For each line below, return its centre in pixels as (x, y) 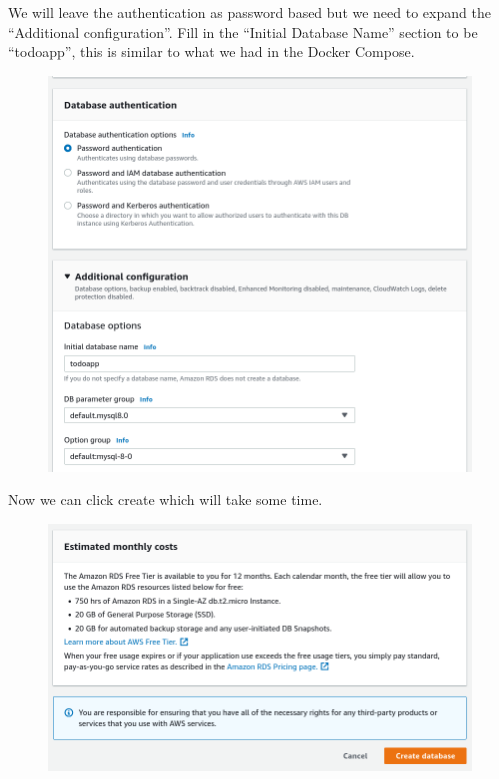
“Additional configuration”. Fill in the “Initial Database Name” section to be (243, 31)
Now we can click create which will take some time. (165, 499)
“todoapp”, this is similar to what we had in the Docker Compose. (211, 51)
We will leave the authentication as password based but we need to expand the (249, 12)
